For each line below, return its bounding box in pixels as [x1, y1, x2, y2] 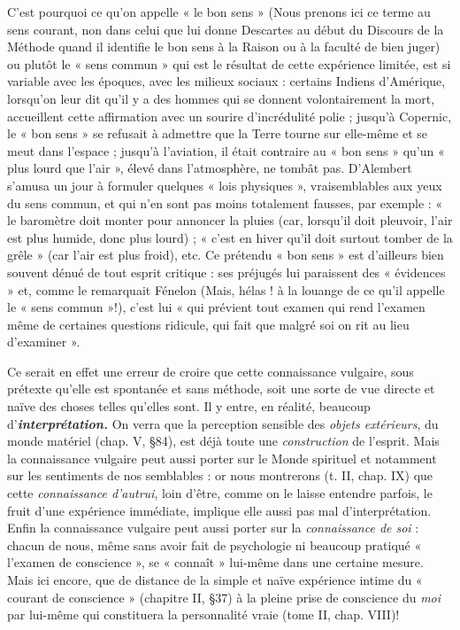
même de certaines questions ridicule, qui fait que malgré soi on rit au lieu [7, 315, 410, 333]
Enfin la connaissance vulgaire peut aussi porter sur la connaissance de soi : [7, 518, 419, 537]
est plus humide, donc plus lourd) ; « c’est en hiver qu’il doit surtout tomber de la [7, 228, 453, 246]
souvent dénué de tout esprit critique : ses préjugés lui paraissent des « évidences [7, 262, 446, 281]
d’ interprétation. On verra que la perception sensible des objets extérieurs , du [7, 414, 439, 432]
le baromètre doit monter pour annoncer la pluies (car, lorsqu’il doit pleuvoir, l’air [7, 211, 453, 229]
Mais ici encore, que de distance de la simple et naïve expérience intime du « [7, 571, 423, 588]
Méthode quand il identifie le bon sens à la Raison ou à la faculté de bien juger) [7, 37, 441, 56]
